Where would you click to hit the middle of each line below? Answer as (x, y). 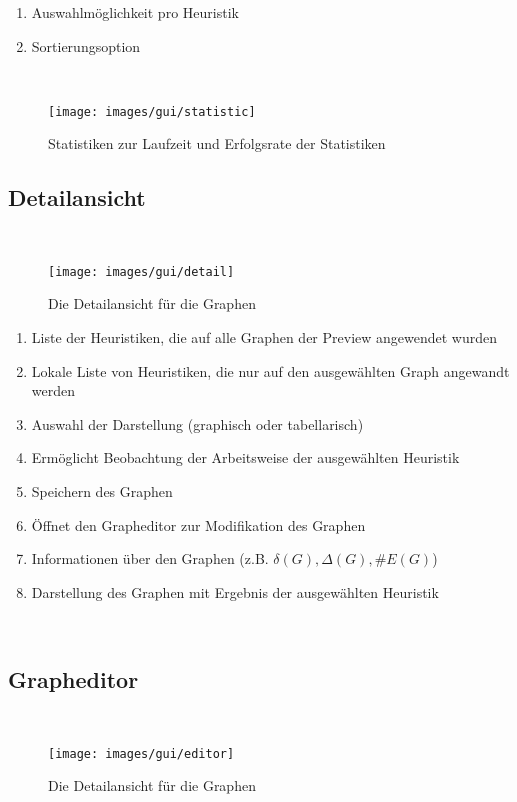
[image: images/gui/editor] (141, 753)
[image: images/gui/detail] (141, 271)
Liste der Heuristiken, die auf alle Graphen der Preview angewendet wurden (264, 337)
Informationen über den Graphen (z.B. (150, 558)
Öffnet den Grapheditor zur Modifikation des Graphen (198, 524)
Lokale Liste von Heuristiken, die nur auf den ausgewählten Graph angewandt (270, 370)
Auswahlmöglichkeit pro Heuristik (135, 12)
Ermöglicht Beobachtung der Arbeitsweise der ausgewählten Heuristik (245, 457)
